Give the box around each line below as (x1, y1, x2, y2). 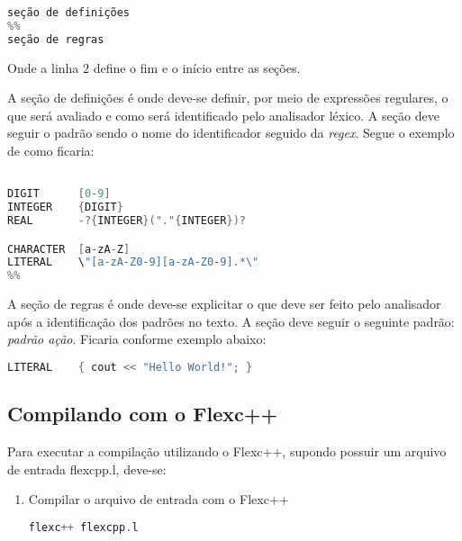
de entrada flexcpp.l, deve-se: (7, 459, 167, 478)
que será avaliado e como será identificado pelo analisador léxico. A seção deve (7, 105, 439, 124)
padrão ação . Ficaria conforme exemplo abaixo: (7, 329, 267, 348)
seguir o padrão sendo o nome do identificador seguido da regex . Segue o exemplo (7, 123, 455, 142)
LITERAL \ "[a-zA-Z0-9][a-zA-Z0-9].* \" (7, 256, 259, 269)
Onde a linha (7, 58, 79, 77)
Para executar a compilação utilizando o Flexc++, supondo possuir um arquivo (7, 442, 447, 461)
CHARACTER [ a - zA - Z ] (7, 242, 131, 256)
